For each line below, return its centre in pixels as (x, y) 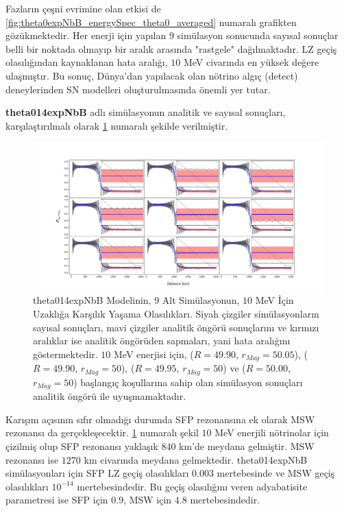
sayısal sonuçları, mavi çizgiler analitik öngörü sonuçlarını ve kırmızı (176, 327)
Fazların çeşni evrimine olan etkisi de (83, 8)
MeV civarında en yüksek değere (251, 62)
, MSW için (148, 500)
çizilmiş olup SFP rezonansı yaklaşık (82, 446)
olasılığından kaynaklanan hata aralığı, (87, 62)
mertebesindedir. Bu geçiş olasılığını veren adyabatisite (192, 486)
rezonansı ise (32, 459)
